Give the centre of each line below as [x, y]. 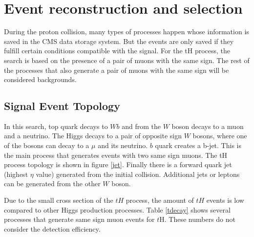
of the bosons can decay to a [47, 145]
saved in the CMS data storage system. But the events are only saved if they [119, 41]
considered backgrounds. [40, 79]
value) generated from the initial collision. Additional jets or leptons [138, 174]
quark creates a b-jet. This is [198, 145]
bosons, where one [220, 136]
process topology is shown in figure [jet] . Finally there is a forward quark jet [118, 164]
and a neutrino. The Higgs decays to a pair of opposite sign [93, 136]
